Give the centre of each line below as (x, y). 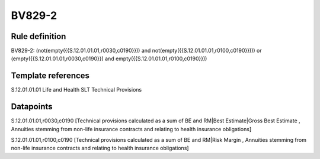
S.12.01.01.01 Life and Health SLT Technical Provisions (76, 90)
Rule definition (39, 36)
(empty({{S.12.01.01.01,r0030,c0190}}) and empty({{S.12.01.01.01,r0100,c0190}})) (109, 59)
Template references (50, 76)
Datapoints (32, 107)
